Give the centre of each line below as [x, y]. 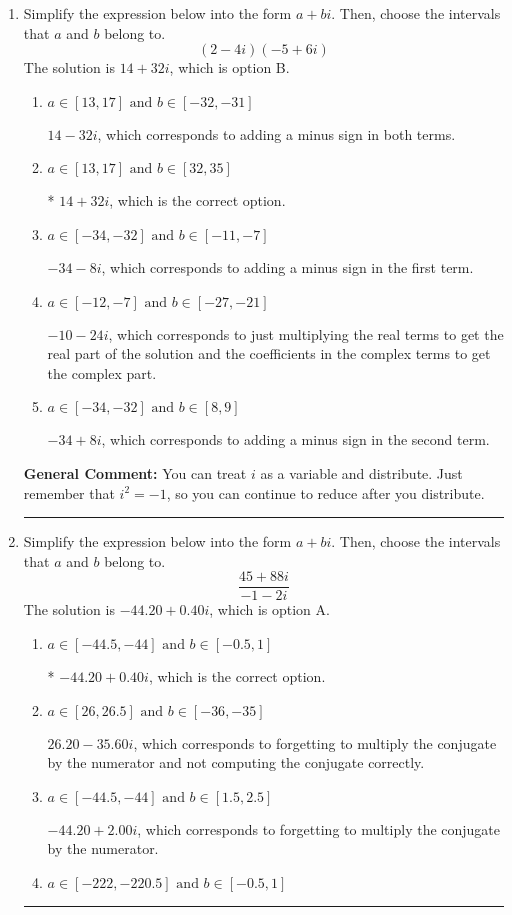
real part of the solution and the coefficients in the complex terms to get [269, 353]
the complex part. [102, 372]
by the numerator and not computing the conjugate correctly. [236, 762]
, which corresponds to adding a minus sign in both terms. [276, 133]
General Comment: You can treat [135, 472]
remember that [69, 492]
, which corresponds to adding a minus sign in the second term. [295, 439]
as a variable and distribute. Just [361, 472]
